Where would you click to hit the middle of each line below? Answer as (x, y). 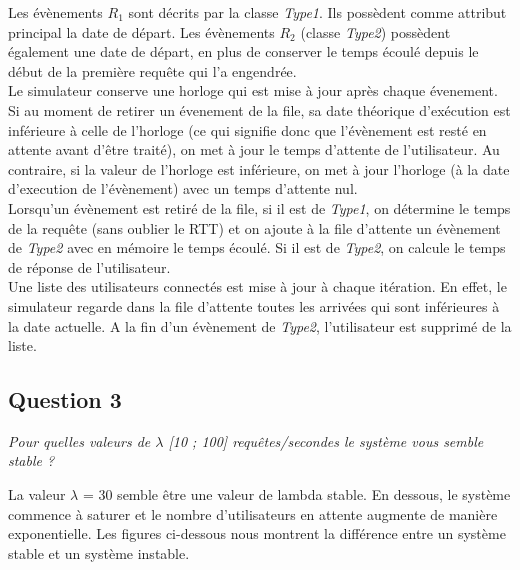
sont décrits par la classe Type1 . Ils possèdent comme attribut (317, 12)
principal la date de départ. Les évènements (141, 31)
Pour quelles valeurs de (79, 440)
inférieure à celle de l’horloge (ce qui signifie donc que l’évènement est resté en (247, 129)
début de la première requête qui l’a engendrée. (152, 70)
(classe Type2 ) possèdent (375, 31)
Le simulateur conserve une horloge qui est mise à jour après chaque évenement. (253, 90)
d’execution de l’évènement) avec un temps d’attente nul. (183, 188)
